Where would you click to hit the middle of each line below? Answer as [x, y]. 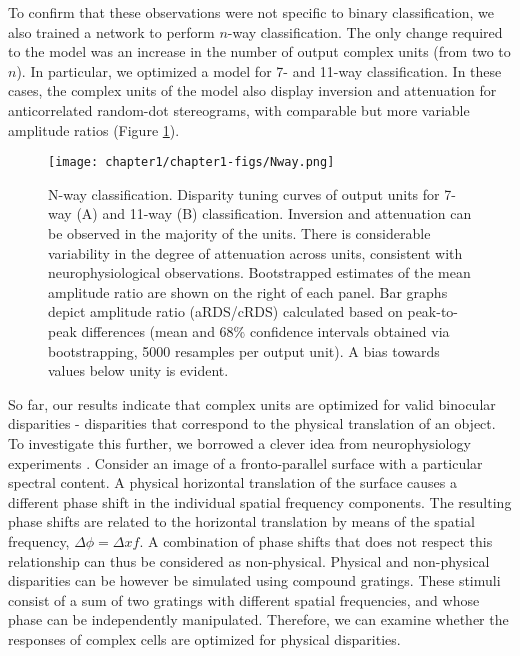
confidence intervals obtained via [349, 330]
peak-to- [433, 311]
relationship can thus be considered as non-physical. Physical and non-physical [249, 560]
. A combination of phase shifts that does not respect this [316, 540]
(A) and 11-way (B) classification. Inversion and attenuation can [274, 213]
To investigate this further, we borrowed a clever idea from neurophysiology [239, 442]
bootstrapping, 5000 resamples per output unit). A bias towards [244, 350]
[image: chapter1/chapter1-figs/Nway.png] [191, 162]
